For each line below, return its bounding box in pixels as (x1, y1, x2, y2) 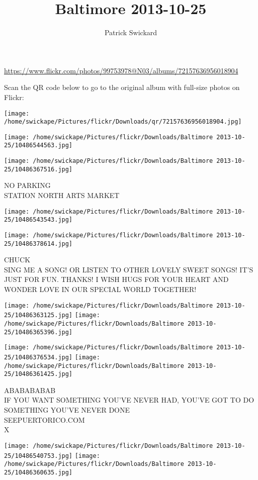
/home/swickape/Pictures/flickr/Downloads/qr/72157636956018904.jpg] (4, 118, 242, 126)
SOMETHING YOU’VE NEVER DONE (4, 405, 130, 415)
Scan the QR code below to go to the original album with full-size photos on (4, 82, 240, 92)
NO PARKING (4, 180, 51, 190)
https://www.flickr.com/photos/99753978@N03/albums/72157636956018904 (4, 65, 238, 75)
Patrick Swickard (104, 27, 157, 38)
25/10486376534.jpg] (4, 353, 73, 361)
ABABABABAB (4, 385, 56, 395)
